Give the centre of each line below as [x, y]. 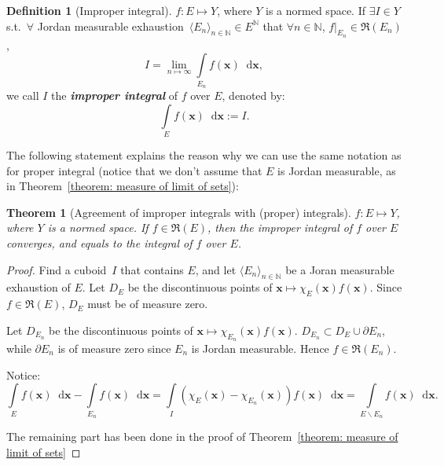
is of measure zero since [114, 348]
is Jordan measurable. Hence [260, 348]
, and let [216, 269]
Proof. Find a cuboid [57, 269]
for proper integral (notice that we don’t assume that [134, 170]
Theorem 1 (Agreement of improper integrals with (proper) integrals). [179, 212]
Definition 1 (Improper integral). [89, 10]
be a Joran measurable [340, 269]
